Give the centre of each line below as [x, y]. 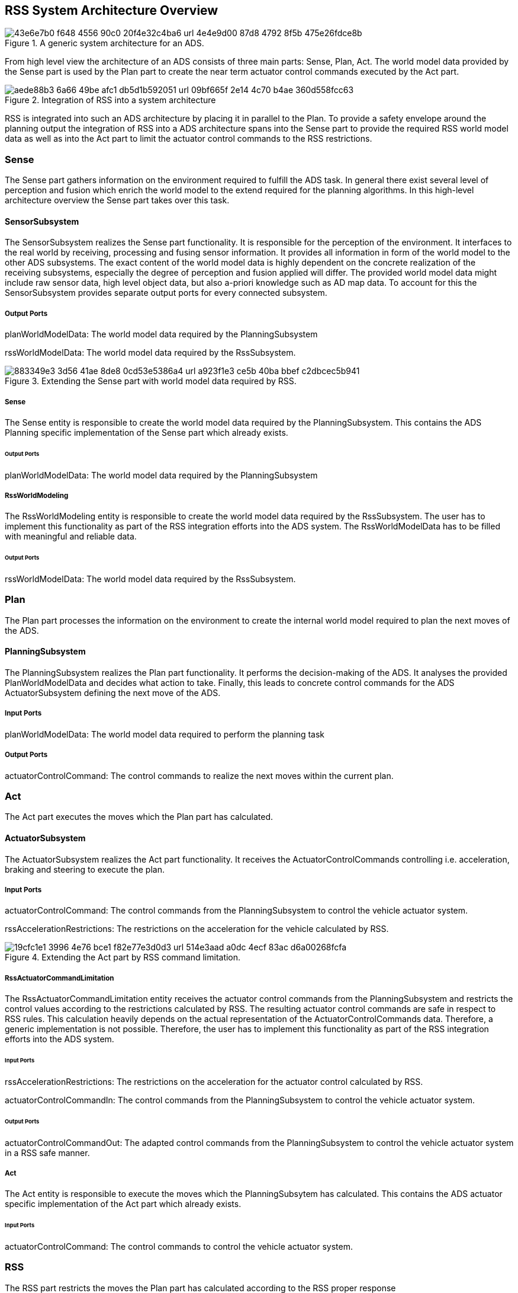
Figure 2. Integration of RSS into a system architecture [110, 100]
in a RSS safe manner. [47, 1152]
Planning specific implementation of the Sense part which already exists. [147, 432]
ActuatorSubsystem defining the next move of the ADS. [113, 693]
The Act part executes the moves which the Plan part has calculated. [139, 817]
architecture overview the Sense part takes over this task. [117, 200]
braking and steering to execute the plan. [85, 869]
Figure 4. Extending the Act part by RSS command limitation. [123, 957]
